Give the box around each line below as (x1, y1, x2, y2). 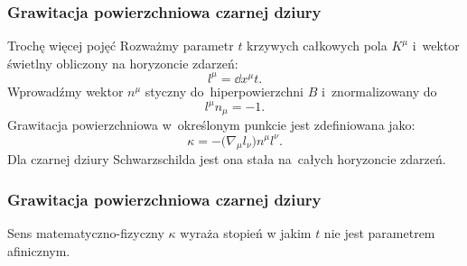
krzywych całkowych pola (247, 36, 388, 55)
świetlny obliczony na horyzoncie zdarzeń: (7, 53, 238, 72)
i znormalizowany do (321, 81, 437, 100)
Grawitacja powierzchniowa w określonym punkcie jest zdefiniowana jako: (7, 115, 416, 134)
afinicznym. (7, 241, 70, 260)
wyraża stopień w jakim (180, 224, 312, 243)
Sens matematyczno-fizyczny (7, 224, 164, 243)
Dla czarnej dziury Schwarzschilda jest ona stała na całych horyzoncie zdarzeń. (7, 150, 446, 169)
